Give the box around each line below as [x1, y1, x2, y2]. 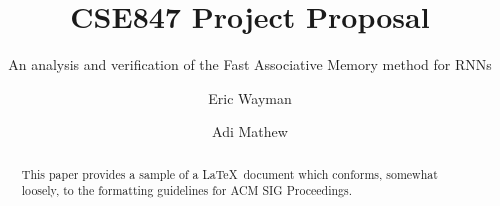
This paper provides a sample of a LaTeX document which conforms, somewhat [21, 165, 438, 182]
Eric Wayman [208, 87, 292, 108]
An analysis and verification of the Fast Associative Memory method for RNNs [8, 54, 492, 75]
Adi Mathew [212, 121, 288, 142]
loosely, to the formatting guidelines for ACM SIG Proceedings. [21, 182, 352, 199]
